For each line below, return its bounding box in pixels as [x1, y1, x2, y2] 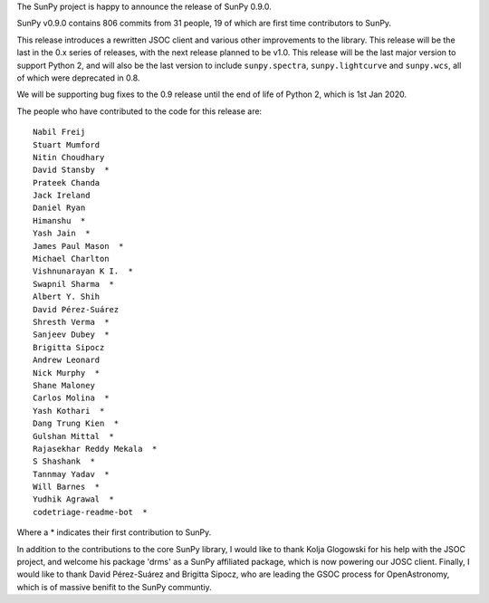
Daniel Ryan [33, 203, 86, 213]
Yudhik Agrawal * [33, 494, 115, 504]
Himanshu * [33, 215, 86, 225]
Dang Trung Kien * [33, 418, 120, 429]
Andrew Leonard [33, 355, 101, 366]
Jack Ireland [33, 190, 91, 201]
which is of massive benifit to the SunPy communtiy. [16, 581, 212, 592]
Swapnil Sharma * [33, 279, 115, 289]
